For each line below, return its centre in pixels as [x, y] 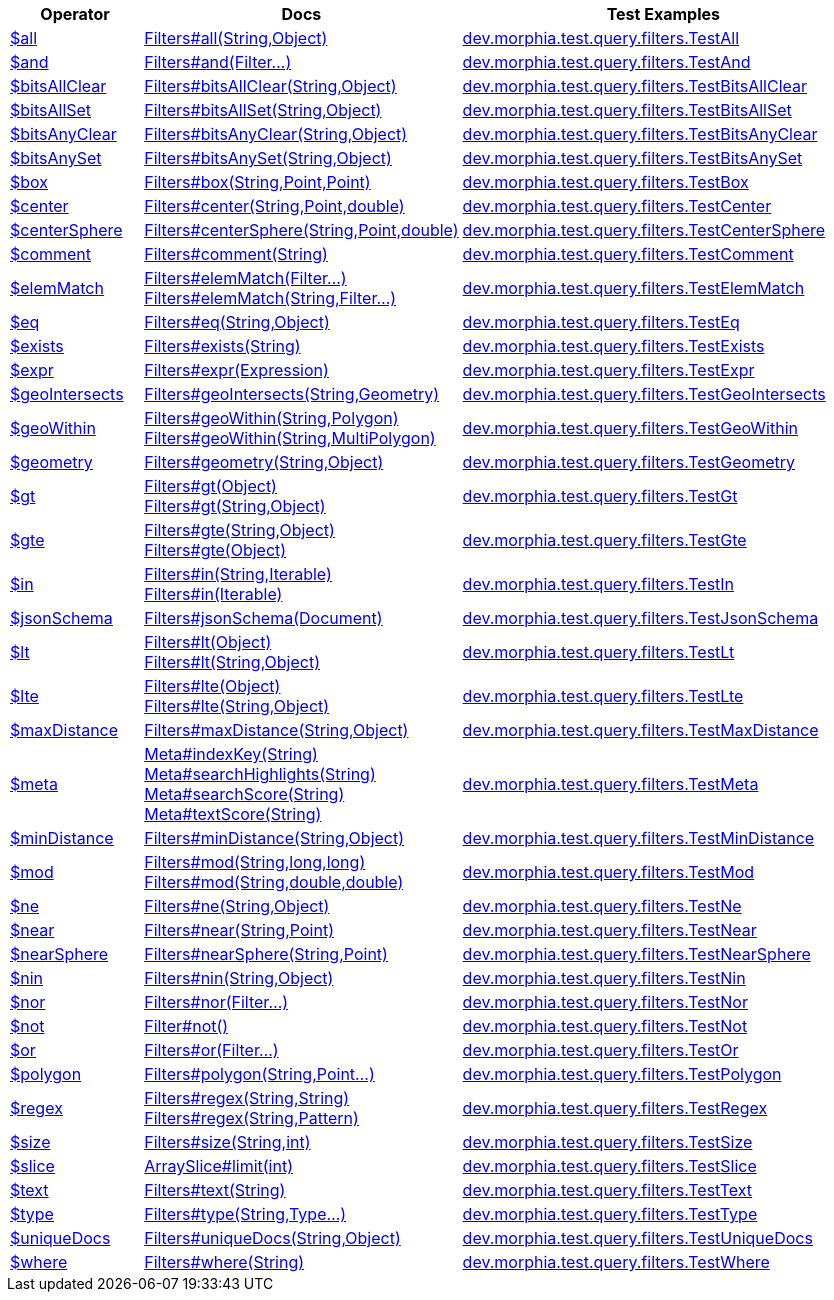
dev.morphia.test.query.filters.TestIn [598, 584]
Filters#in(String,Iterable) [238, 574]
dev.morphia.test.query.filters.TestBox [605, 182]
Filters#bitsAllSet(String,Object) [263, 110]
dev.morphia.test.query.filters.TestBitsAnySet [632, 158]
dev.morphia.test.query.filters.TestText [607, 1190]
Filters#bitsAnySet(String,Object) [268, 158]
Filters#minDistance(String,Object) [274, 838]
